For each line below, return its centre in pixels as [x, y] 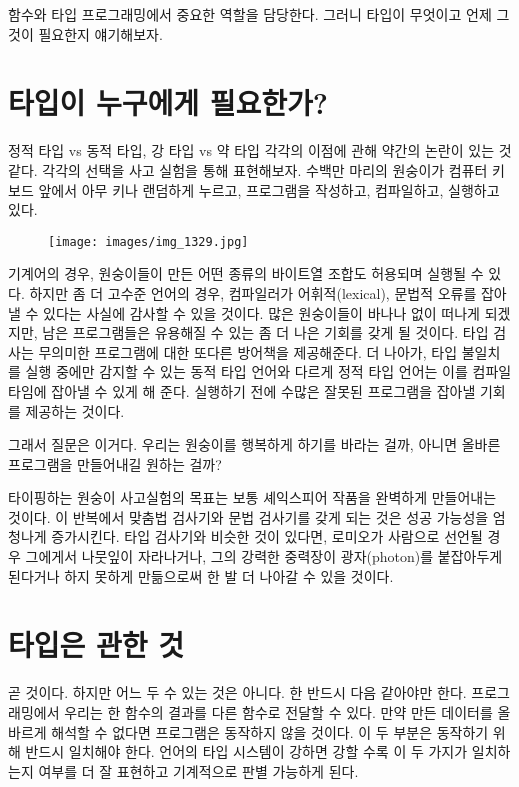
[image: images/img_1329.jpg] [148, 241]
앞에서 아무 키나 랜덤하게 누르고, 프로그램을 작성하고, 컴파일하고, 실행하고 [269, 189]
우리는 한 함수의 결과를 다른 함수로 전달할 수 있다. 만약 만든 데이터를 [278, 711]
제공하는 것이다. [75, 410]
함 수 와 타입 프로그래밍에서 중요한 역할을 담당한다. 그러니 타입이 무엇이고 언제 [250, 14]
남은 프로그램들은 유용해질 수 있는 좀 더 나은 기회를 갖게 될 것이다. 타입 [265, 332]
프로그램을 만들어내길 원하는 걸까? [115, 463]
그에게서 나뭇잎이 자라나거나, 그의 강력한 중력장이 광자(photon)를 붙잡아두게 [264, 556]
